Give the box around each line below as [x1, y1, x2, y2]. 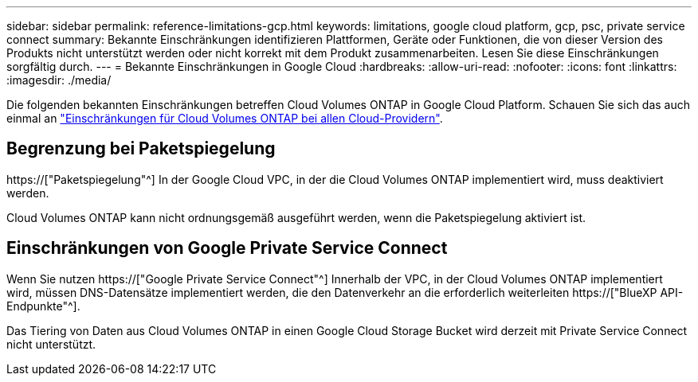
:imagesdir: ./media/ [6, 73, 112, 87]
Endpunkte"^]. [6, 298, 80, 313]
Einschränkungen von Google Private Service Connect [6, 238, 448, 259]
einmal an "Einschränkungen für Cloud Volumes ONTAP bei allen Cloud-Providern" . [6, 111, 443, 125]
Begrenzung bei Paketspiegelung [6, 138, 276, 159]
